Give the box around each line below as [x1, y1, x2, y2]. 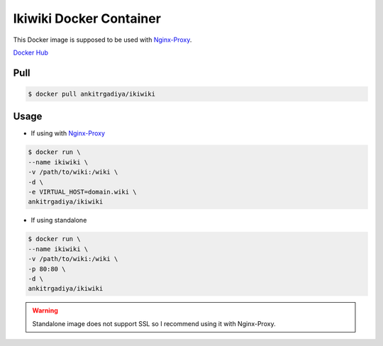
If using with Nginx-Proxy [30, 129, 106, 138]
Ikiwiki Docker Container [13, 11, 161, 26]
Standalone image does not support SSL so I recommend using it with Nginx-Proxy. [32, 319, 276, 328]
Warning [32, 306, 58, 315]
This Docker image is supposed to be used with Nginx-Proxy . [13, 35, 192, 44]
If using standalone [30, 216, 87, 225]
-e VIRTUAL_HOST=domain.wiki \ [28, 188, 138, 196]
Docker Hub [13, 48, 49, 57]
